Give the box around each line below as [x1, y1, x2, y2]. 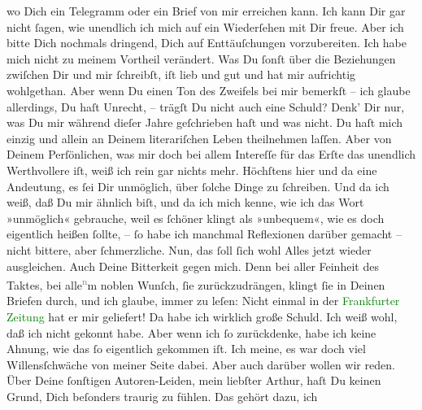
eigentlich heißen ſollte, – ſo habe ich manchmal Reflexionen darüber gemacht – [7, 225, 402, 242]
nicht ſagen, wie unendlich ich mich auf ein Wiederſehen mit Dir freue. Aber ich [7, 18, 404, 35]
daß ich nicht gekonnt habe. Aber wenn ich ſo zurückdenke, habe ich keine [7, 324, 376, 341]
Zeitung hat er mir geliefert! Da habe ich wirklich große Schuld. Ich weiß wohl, [7, 307, 398, 325]
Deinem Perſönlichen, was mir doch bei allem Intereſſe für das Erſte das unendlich [7, 146, 416, 163]
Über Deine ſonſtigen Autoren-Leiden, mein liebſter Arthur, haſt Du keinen [7, 372, 381, 389]
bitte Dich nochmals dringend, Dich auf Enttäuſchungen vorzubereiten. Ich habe [7, 34, 407, 51]
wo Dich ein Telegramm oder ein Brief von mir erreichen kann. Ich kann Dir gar [7, 2, 406, 19]
